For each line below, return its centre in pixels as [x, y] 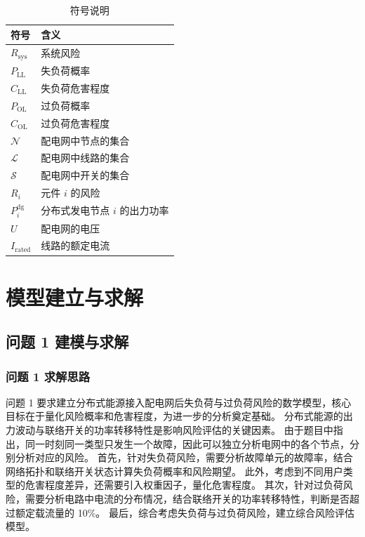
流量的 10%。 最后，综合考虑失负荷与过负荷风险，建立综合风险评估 [199, 512]
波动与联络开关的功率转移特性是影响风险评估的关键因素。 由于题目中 [174, 430]
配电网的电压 [71, 228]
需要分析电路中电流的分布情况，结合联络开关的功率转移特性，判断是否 [187, 499]
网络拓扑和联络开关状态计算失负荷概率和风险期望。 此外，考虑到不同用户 [174, 471]
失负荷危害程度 [75, 87]
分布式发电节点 [75, 210]
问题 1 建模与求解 [67, 342]
